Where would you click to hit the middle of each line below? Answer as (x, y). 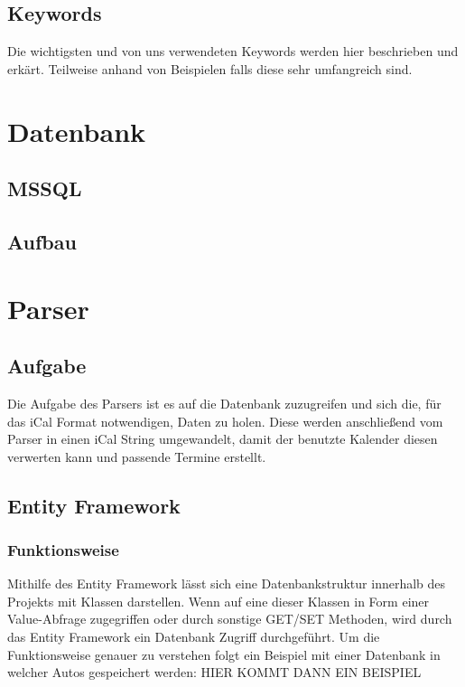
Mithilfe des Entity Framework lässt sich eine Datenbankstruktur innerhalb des (227, 583)
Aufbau (42, 241)
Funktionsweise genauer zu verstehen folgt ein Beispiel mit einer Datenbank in (224, 654)
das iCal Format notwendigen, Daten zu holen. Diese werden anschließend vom (225, 421)
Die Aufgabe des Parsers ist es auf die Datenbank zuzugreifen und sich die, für (224, 403)
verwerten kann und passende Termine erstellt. (137, 456)
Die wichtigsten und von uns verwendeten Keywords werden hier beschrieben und (233, 51)
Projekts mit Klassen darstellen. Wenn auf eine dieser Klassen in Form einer (219, 601)
